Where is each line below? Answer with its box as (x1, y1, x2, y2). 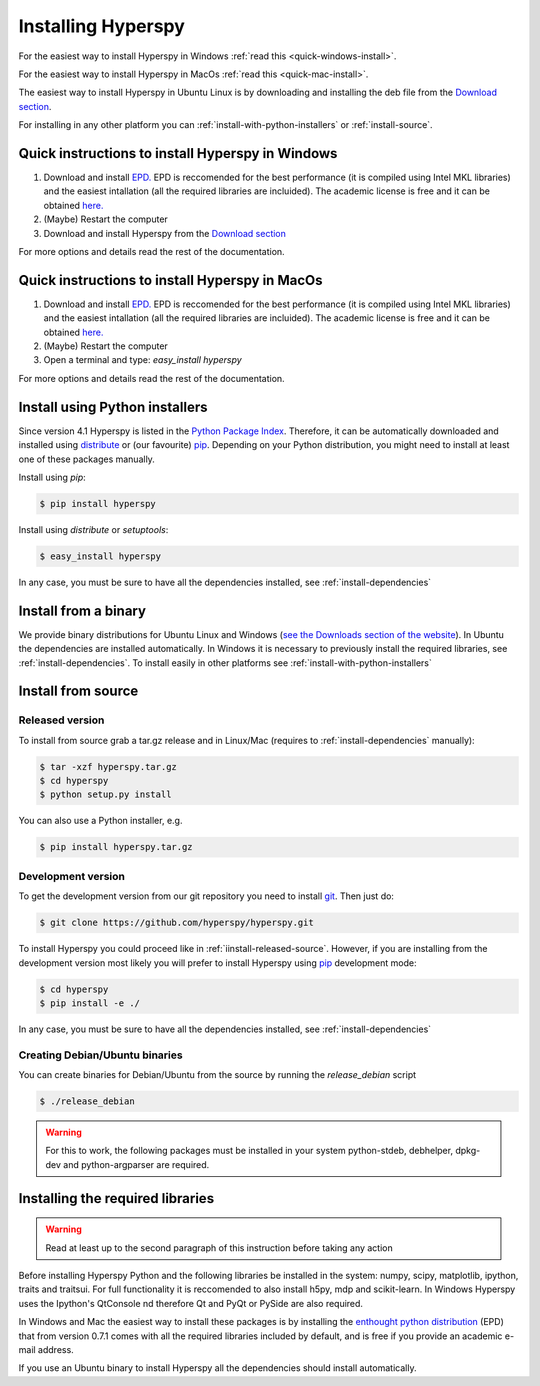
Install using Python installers (18, 398, 208, 415)
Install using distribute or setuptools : (18, 523, 169, 535)
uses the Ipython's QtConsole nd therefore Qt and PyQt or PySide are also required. (18, 1297, 364, 1309)
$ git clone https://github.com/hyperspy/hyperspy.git (39, 917, 314, 929)
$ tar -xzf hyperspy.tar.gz (39, 761, 177, 772)
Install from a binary (18, 602, 147, 619)
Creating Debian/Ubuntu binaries (18, 1048, 184, 1062)
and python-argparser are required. (63, 1158, 210, 1170)
